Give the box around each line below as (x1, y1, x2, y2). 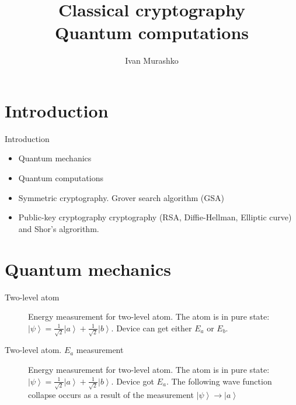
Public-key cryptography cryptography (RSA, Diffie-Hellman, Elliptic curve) (18, 211, 292, 223)
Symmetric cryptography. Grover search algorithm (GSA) (18, 191, 224, 203)
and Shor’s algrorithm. (18, 222, 99, 234)
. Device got (111, 375, 154, 387)
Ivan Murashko (125, 54, 179, 67)
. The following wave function (166, 375, 272, 387)
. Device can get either (111, 321, 192, 334)
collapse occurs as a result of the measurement (28, 389, 194, 401)
